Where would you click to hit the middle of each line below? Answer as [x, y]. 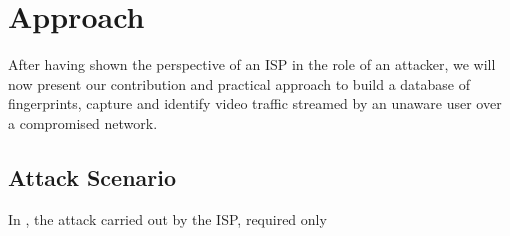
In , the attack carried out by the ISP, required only [167, 218]
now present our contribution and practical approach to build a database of [239, 83]
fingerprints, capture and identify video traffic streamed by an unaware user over [255, 103]
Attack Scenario [92, 176]
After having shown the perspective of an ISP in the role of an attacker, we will [252, 64]
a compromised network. [83, 122]
